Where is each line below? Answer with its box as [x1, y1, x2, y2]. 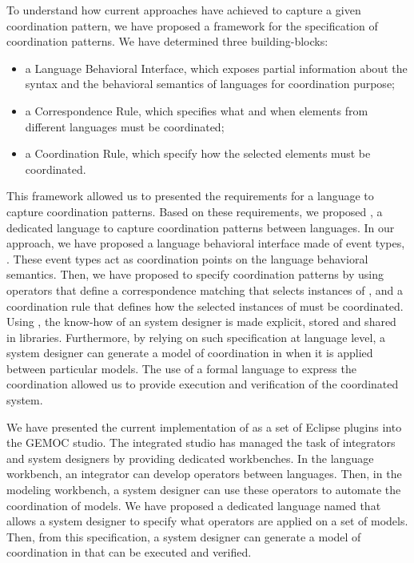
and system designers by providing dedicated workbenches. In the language [6, 449, 374, 466]
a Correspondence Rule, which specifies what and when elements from [25, 102, 368, 119]
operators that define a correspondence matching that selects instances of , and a [6, 281, 404, 298]
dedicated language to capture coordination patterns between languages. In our [6, 219, 395, 235]
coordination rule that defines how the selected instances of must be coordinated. [6, 297, 404, 314]
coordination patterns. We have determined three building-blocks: [6, 33, 328, 50]
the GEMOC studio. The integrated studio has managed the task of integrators [6, 434, 396, 451]
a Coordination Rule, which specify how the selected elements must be [25, 145, 371, 162]
